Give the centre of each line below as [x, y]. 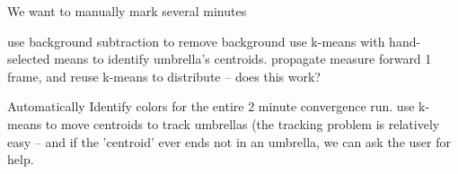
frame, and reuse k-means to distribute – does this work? [164, 76]
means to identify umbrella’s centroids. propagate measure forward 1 [243, 59]
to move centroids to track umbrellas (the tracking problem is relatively [242, 123]
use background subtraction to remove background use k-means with [196, 41]
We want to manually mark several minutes [127, 11]
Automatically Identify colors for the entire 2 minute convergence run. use [211, 106]
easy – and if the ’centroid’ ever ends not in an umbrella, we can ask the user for [229, 141]
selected [29, 59]
